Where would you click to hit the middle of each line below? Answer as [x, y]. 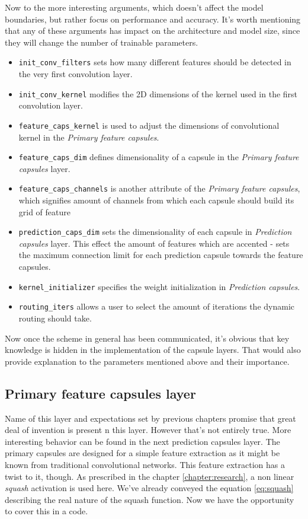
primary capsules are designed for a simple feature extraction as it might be [142, 453]
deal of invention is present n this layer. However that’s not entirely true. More [148, 430]
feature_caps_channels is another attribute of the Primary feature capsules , [159, 188]
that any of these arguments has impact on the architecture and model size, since [153, 31]
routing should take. [55, 318]
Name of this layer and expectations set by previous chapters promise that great [150, 418]
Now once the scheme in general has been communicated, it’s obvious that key [147, 338]
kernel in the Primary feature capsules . [89, 137]
